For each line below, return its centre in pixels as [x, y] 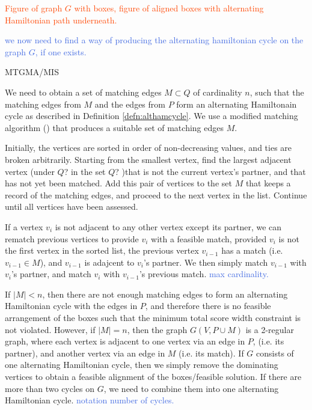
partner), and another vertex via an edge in [85, 353]
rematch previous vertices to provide [72, 238]
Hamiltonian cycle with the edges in [71, 306]
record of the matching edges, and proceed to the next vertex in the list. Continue [156, 194]
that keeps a [268, 183]
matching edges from [43, 104]
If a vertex [24, 226]
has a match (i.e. [252, 250]
